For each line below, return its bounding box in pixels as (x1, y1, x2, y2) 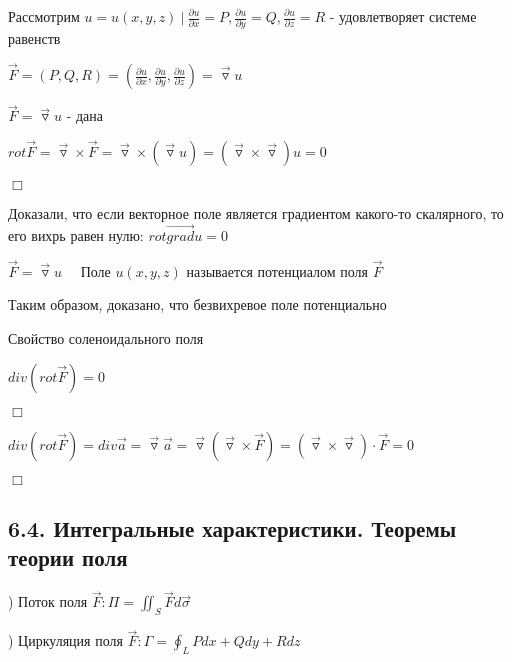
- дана (66, 105, 104, 126)
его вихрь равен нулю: (8, 224, 144, 245)
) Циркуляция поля (8, 630, 123, 651)
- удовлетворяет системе (329, 6, 477, 26)
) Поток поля (8, 591, 88, 612)
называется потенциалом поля (186, 260, 368, 281)
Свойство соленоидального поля (8, 327, 204, 348)
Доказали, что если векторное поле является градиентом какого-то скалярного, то (8, 203, 504, 224)
